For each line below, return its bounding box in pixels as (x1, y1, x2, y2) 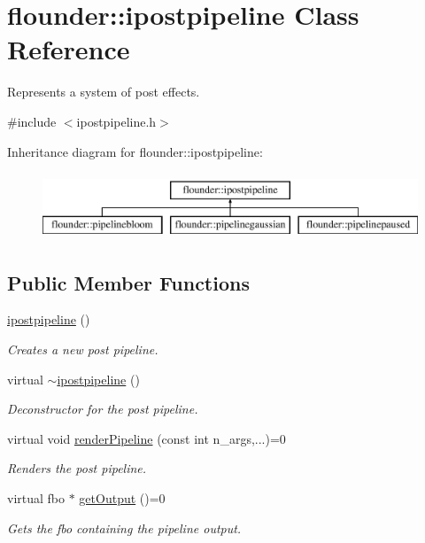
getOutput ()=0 (79, 489, 166, 508)
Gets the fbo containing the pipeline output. (7, 518, 242, 537)
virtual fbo (7, 489, 66, 508)
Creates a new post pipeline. (7, 340, 158, 359)
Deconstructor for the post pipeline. (7, 399, 198, 418)
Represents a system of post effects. (7, 82, 200, 101)
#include (7, 112, 57, 130)
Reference (7, 31, 130, 67)
